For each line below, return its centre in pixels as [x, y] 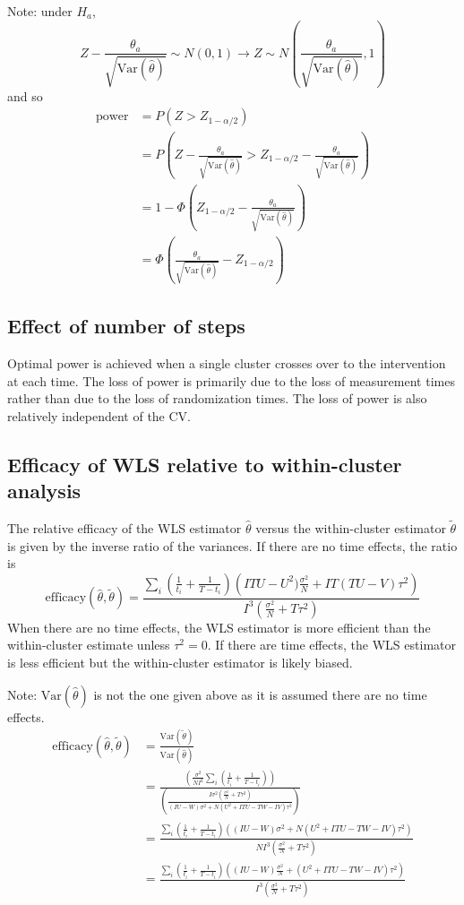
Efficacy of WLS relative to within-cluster [205, 464]
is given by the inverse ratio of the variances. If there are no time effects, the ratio [232, 545]
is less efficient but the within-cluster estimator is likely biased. [180, 662]
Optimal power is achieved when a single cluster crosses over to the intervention [227, 362]
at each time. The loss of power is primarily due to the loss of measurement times [231, 380]
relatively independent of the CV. [99, 415]
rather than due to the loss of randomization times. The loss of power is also [217, 398]
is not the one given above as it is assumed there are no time [260, 694]
